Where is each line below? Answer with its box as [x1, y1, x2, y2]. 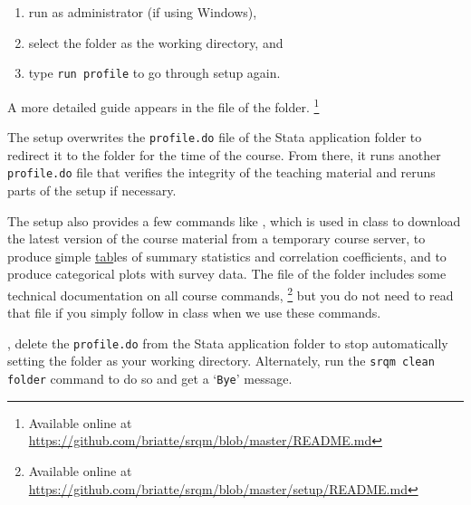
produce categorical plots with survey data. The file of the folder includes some [7, 264, 447, 283]
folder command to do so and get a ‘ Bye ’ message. [7, 369, 293, 388]
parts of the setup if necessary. [7, 181, 177, 199]
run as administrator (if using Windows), [28, 3, 257, 21]
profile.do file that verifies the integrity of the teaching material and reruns [7, 163, 436, 182]
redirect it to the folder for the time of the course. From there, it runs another [7, 145, 441, 164]
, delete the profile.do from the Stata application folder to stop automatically [7, 333, 448, 352]
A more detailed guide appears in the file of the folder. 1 [7, 94, 320, 116]
